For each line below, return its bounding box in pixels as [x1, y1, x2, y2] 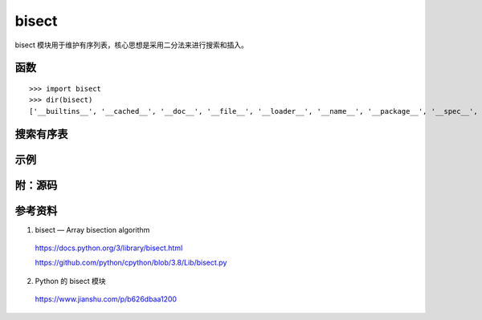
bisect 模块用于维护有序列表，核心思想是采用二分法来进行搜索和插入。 [14, 40, 249, 50]
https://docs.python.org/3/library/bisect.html [35, 243, 183, 253]
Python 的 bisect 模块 [35, 276, 106, 286]
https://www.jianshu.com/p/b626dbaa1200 [35, 294, 177, 304]
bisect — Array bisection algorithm [35, 225, 150, 234]
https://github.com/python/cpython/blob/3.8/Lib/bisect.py [35, 257, 227, 268]
